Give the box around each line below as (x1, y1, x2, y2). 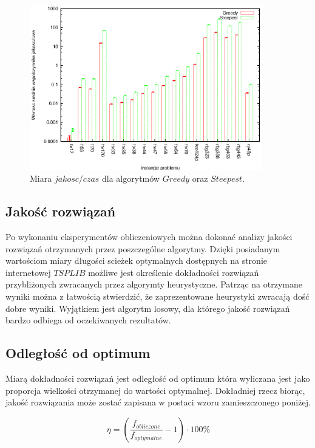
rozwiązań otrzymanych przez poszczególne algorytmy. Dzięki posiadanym (5, 242, 280, 255)
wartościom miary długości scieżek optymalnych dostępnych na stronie (5, 254, 268, 267)
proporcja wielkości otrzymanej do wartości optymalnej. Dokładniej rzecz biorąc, (5, 384, 305, 396)
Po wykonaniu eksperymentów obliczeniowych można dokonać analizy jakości (5, 230, 293, 243)
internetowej (5, 266, 51, 278)
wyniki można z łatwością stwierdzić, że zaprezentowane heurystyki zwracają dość (5, 290, 310, 303)
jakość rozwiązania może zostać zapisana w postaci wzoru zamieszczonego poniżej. (5, 396, 311, 408)
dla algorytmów (102, 172, 160, 185)
